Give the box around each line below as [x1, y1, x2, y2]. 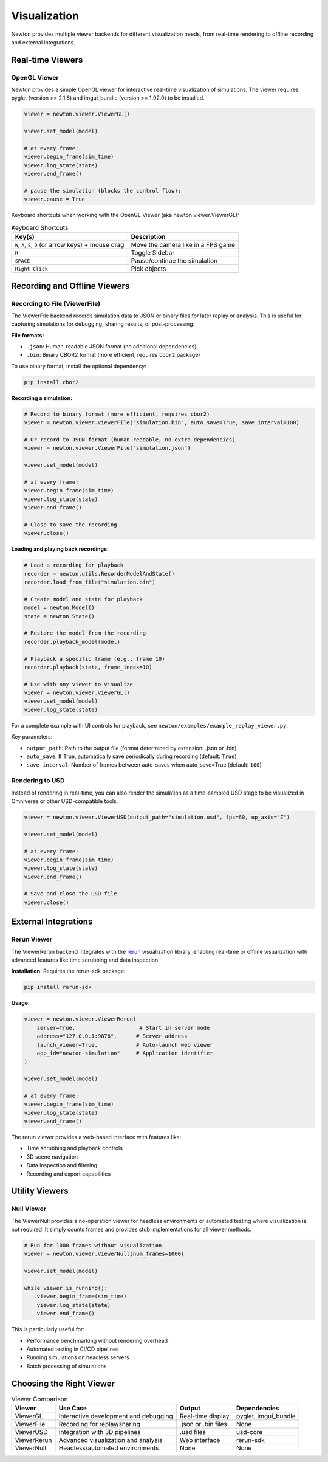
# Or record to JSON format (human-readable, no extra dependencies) [24, 436, 236, 443]
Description [131, 233, 166, 241]
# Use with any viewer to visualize [24, 681, 134, 688]
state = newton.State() [24, 613, 95, 619]
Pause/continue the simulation [131, 257, 218, 265]
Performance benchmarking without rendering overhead [26, 1337, 168, 1344]
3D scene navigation [26, 1153, 78, 1160]
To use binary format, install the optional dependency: [11, 362, 147, 370]
